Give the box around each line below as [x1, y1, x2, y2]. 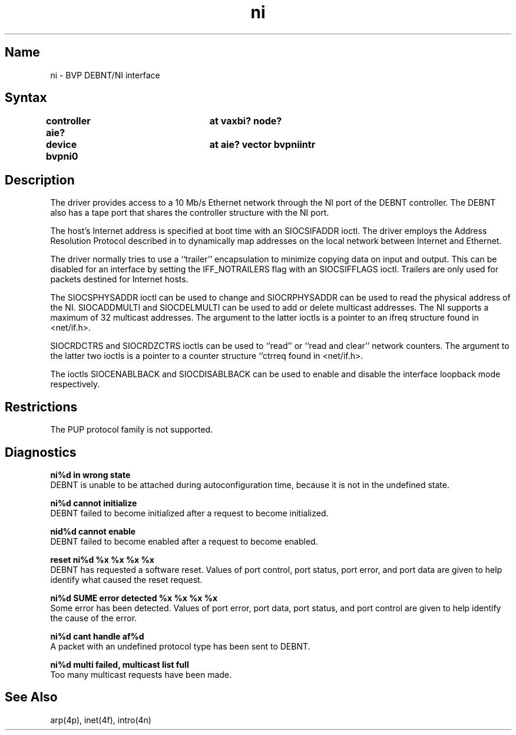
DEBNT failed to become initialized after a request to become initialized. [50, 507, 329, 518]
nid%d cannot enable [50, 526, 136, 536]
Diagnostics [5, 444, 77, 460]
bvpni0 [45, 150, 78, 163]
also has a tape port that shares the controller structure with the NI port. [50, 207, 329, 218]
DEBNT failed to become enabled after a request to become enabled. [50, 536, 318, 546]
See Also [5, 690, 58, 705]
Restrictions [5, 399, 78, 414]
